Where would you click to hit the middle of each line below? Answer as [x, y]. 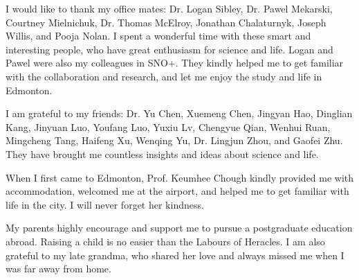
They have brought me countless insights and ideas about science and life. [162, 154]
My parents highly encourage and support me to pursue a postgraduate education [179, 228]
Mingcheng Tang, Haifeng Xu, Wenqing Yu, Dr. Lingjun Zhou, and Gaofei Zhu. [174, 140]
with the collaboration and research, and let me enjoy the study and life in [164, 76]
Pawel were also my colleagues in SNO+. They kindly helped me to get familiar [175, 63]
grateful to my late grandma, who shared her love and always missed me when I [175, 255]
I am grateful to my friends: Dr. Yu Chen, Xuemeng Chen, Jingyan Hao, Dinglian [179, 113]
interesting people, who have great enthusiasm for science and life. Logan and [169, 49]
